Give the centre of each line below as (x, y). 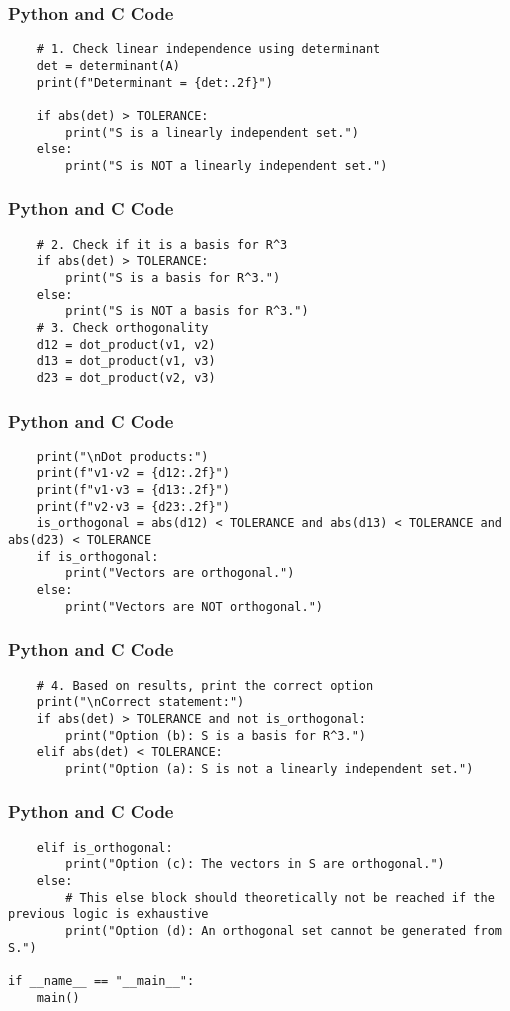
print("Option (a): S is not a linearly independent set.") (269, 768)
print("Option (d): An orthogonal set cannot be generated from (283, 931)
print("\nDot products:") (122, 456)
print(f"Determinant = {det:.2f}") (154, 82)
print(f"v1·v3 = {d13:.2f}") (133, 490)
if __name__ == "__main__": (101, 981)
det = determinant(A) (108, 65)
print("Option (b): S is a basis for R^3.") (215, 735)
